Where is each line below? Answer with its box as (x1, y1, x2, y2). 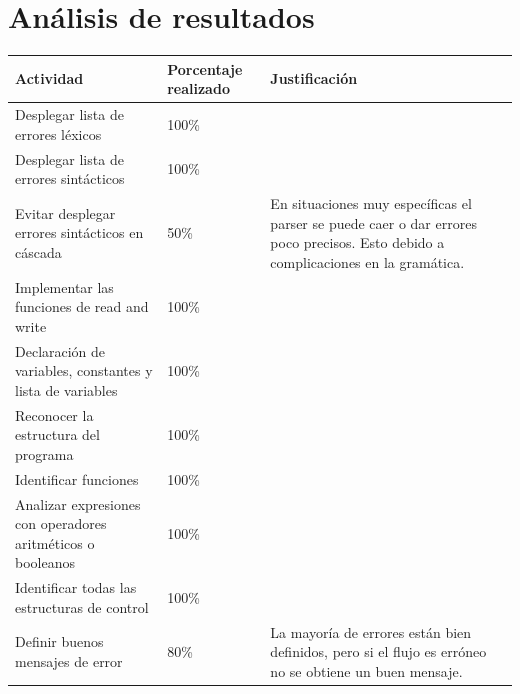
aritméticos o (15, 532, 95, 553)
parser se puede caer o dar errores (270, 212, 477, 233)
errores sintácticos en (15, 222, 144, 243)
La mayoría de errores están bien (270, 621, 472, 642)
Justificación (270, 68, 358, 89)
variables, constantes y (15, 360, 153, 381)
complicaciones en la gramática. (270, 251, 465, 272)
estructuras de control (15, 596, 149, 617)
